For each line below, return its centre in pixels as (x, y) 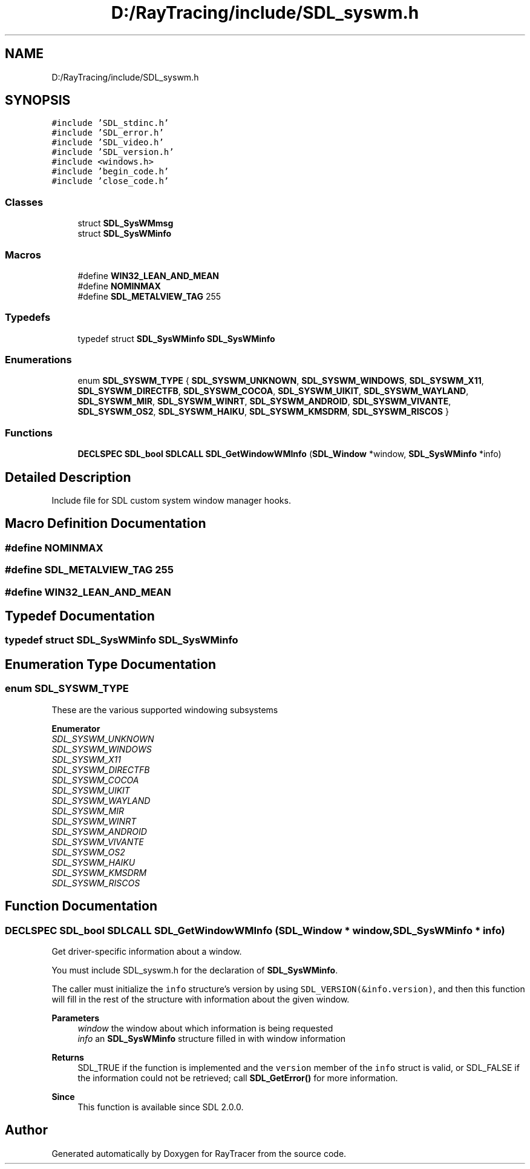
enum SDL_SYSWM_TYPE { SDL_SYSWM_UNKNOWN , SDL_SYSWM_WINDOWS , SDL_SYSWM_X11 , (281, 381)
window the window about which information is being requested (205, 1028)
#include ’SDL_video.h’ (108, 143)
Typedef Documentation (80, 616)
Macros (23, 255)
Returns (68, 1057)
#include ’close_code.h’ (110, 181)
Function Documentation (81, 906)
